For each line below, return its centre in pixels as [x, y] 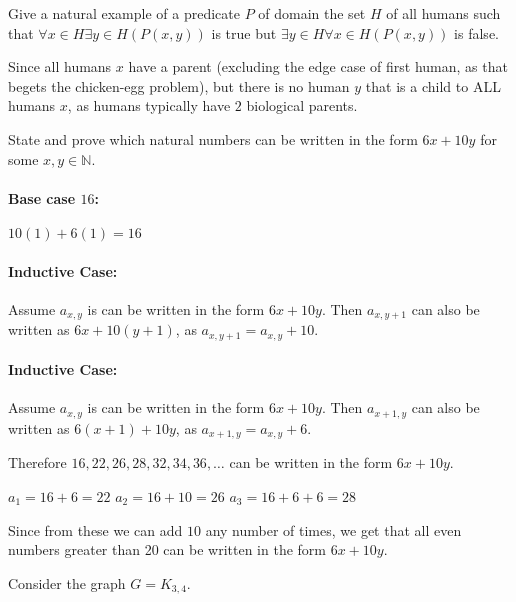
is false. [476, 32]
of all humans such [443, 13]
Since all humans [60, 66]
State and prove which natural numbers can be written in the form [213, 138]
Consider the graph [67, 582]
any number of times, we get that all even [333, 529]
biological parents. [302, 105]
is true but [244, 32]
